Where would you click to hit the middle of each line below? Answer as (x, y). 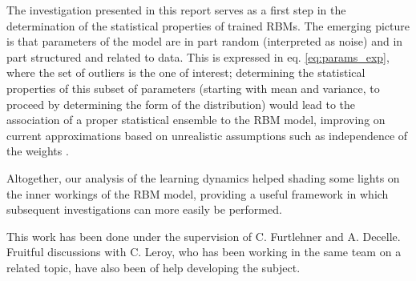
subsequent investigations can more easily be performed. (144, 209)
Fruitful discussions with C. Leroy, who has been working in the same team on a (204, 252)
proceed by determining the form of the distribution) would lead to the (181, 104)
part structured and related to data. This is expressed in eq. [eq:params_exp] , (198, 56)
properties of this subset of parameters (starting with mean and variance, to (193, 88)
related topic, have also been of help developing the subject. (153, 267)
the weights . (38, 151)
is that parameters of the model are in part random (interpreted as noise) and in (205, 41)
